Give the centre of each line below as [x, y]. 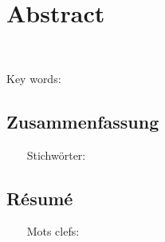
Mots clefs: [53, 231]
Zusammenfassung [83, 121]
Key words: [34, 78]
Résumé [40, 198]
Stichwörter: [56, 155]
